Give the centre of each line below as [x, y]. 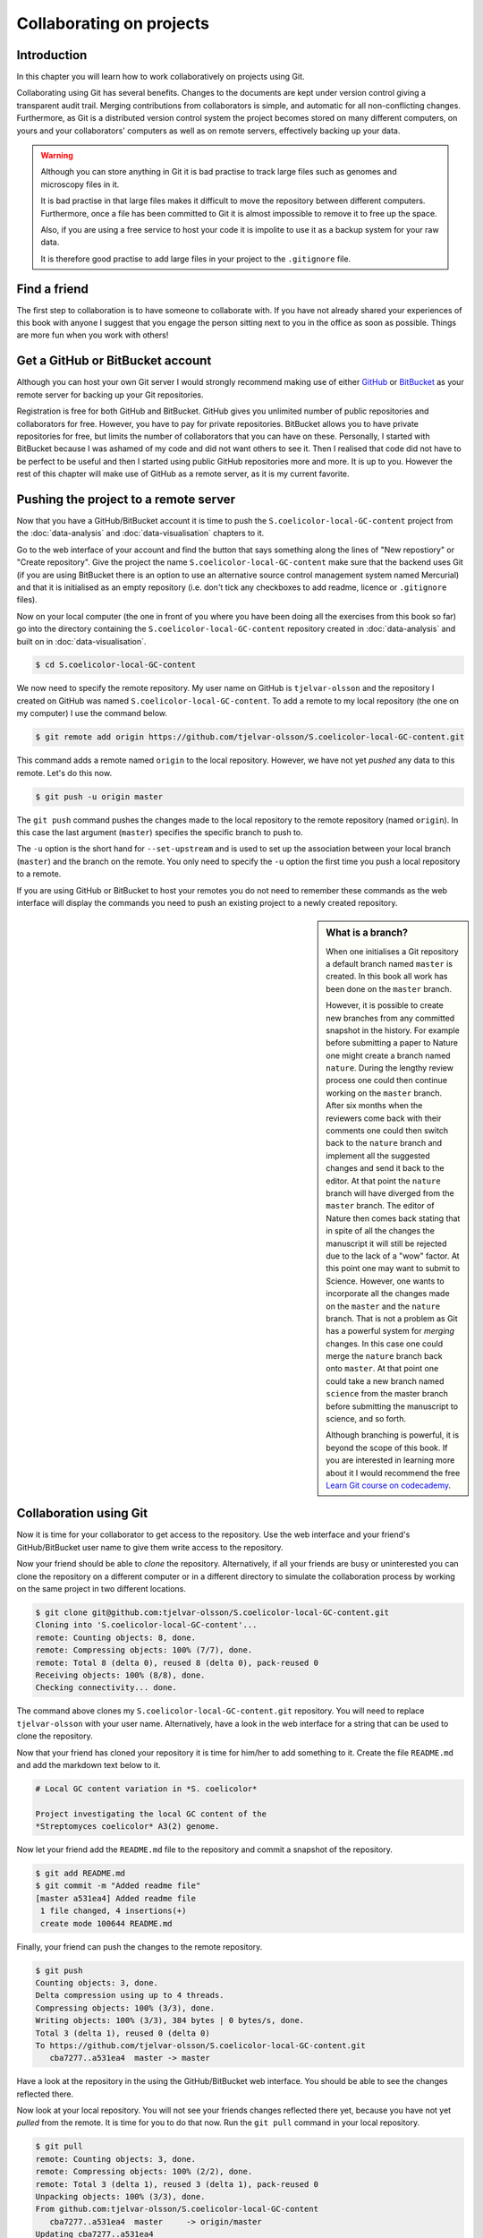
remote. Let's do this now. [64, 773]
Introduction [52, 55]
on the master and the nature [383, 1306]
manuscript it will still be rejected [386, 1243]
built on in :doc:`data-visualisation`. [81, 641]
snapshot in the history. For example [393, 1030]
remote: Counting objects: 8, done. [116, 1637]
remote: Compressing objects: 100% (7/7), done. [144, 1650]
